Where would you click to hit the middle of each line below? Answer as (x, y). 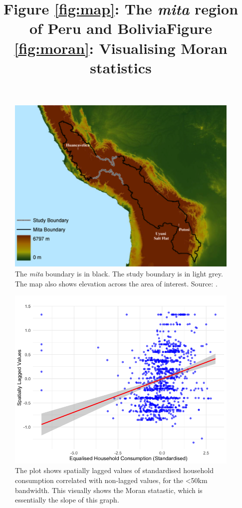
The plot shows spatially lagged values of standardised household (115, 470)
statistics (121, 67)
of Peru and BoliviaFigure (121, 28)
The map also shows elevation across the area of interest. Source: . (116, 283)
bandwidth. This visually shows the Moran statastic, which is (109, 490)
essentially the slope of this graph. (67, 500)
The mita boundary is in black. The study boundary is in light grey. (119, 273)
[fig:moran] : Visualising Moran (121, 48)
